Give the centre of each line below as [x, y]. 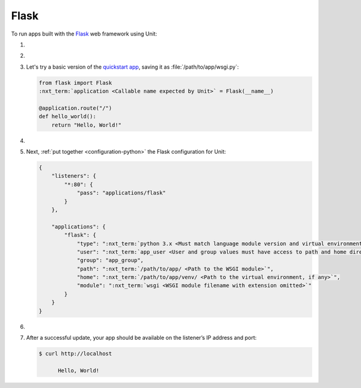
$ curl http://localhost [76, 354]
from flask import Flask [76, 83]
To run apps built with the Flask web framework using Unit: [84, 34]
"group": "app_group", [110, 260]
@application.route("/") [76, 108]
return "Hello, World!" [86, 125]
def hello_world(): [67, 117]
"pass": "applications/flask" [121, 193]
